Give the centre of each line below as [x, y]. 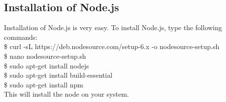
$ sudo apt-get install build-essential [58, 75]
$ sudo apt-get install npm [44, 84]
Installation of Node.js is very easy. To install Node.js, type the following [113, 27]
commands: [21, 37]
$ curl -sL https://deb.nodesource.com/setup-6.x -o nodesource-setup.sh [112, 46]
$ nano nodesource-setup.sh [45, 56]
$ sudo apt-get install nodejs [46, 65]
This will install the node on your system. [67, 94]
